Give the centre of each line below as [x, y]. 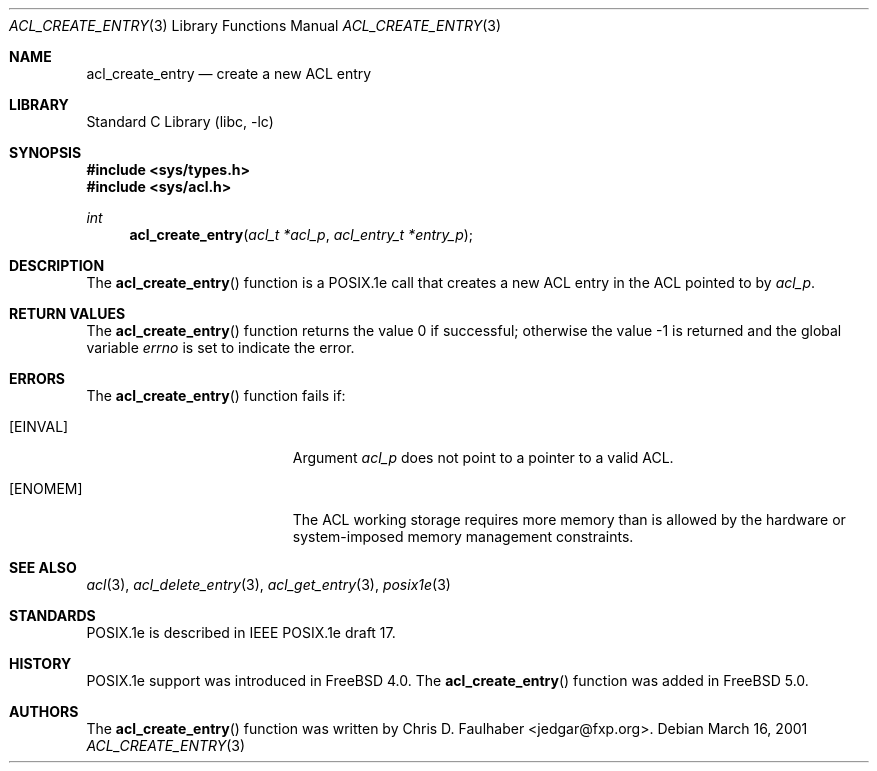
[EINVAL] [39, 426]
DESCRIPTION [57, 265]
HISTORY [40, 663]
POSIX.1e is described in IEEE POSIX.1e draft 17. [241, 632]
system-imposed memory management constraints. [463, 536]
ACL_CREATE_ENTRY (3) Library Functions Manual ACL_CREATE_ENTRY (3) [255, 25]
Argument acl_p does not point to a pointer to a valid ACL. [483, 457]
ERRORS [37, 378]
